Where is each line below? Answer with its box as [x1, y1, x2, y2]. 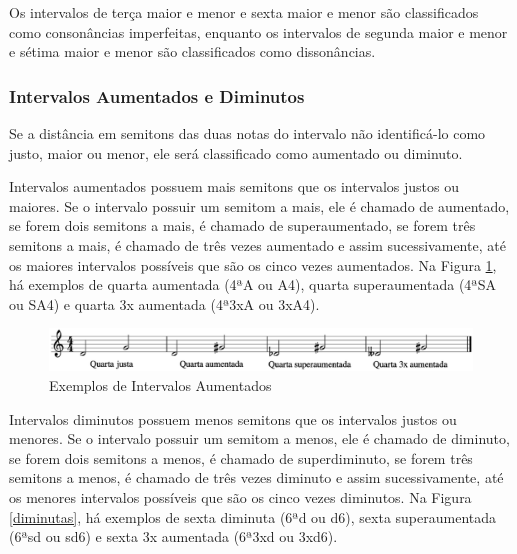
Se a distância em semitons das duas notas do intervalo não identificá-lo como [9, 123, 486, 143]
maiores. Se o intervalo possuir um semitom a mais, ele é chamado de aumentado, [9, 195, 510, 216]
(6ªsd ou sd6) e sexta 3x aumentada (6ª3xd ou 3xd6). [9, 526, 338, 547]
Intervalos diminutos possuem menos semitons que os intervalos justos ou [9, 408, 457, 429]
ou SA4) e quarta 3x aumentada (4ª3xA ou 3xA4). [9, 293, 320, 314]
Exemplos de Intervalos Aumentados [49, 375, 272, 395]
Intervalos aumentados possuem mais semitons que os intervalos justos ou [9, 176, 460, 197]
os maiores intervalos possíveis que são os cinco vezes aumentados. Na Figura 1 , [9, 254, 497, 275]
